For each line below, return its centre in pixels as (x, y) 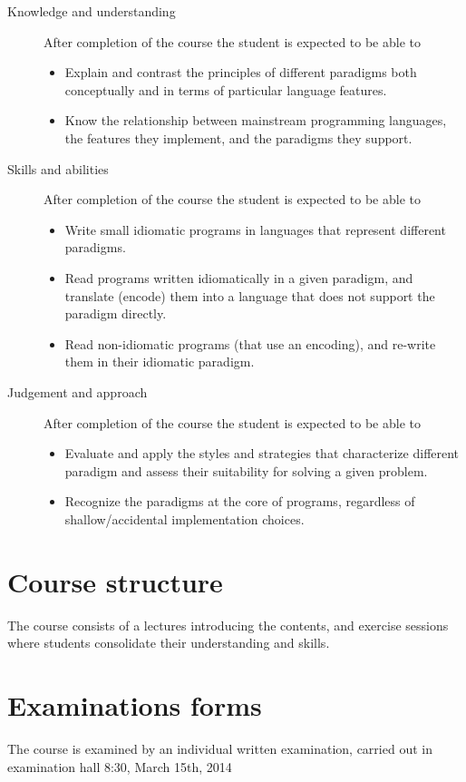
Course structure (115, 581)
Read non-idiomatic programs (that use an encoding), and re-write (250, 343)
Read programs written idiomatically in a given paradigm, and (239, 277)
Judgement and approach (78, 391)
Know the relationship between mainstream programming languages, (256, 120)
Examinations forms (135, 704)
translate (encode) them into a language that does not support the (250, 295)
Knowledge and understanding (92, 11)
